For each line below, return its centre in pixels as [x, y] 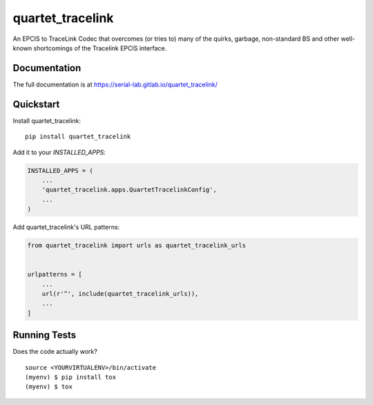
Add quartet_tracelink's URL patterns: [66, 227]
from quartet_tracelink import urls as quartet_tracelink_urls [137, 246]
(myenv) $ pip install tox [71, 377]
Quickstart [36, 104]
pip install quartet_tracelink [78, 137]
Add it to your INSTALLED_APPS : [59, 152]
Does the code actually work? [55, 352]
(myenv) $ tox [49, 387]
